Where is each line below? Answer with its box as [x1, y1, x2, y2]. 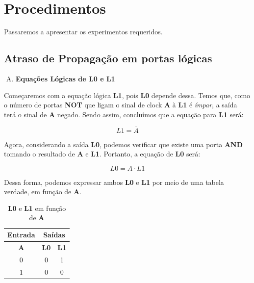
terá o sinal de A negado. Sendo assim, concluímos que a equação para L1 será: [4, 109, 244, 119]
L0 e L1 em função [7, 203, 66, 213]
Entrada [7, 230, 35, 240]
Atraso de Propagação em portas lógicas [4, 51, 212, 66]
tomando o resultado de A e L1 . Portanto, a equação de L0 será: [4, 149, 201, 159]
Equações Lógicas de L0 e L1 [15, 73, 115, 83]
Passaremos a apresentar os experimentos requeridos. [4, 26, 163, 37]
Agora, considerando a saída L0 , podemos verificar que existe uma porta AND [4, 139, 243, 149]
